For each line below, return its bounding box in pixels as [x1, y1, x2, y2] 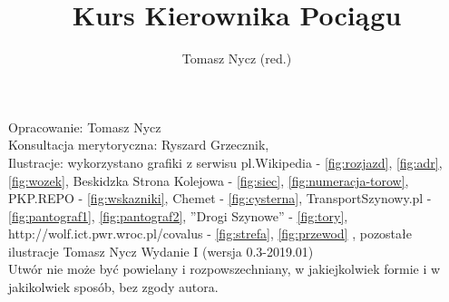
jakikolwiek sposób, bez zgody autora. [8, 278, 219, 297]
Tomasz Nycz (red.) [181, 49, 292, 68]
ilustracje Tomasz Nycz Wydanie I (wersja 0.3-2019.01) [8, 241, 314, 260]
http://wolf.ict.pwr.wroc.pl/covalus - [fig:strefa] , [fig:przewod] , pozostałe [8, 224, 412, 243]
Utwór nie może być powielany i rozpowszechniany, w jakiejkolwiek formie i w [8, 259, 441, 278]
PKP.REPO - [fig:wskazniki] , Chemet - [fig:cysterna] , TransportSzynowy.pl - [8, 189, 432, 208]
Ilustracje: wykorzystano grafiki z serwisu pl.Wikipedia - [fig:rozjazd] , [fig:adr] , [8, 152, 443, 171]
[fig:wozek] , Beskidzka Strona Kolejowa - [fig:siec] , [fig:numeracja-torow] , [8, 170, 409, 190]
